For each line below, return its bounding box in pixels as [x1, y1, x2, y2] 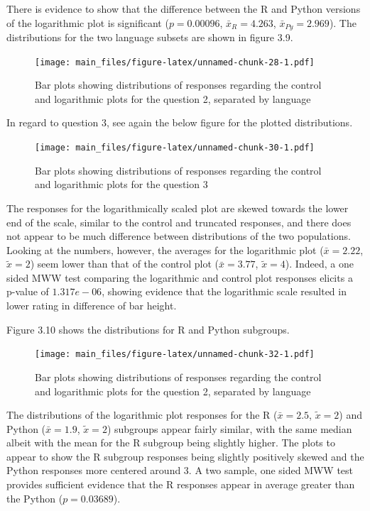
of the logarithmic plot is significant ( [6, 15, 169, 30]
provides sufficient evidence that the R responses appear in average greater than [6, 477, 355, 492]
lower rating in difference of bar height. [6, 298, 177, 313]
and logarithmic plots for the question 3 [35, 177, 208, 192]
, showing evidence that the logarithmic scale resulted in [102, 284, 347, 299]
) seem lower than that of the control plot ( [30, 256, 219, 271]
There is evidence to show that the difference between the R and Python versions [6, 1, 361, 16]
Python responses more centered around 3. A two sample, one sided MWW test [6, 463, 354, 478]
